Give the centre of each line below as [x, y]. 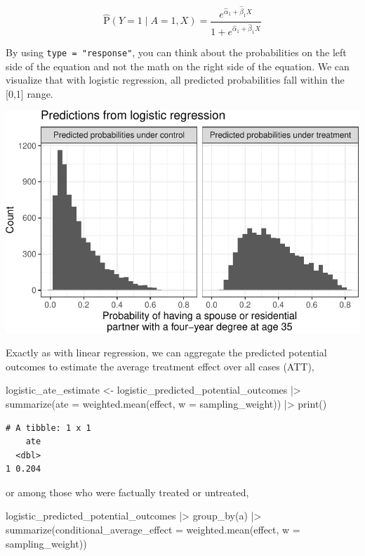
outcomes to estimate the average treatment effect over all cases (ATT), [160, 366]
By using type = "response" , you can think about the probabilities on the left [176, 52]
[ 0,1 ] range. [29, 93]
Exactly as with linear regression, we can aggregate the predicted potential [166, 353]
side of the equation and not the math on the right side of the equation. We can [178, 66]
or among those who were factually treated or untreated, [127, 492]
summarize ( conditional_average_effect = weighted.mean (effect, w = [153, 530]
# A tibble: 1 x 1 [48, 428]
